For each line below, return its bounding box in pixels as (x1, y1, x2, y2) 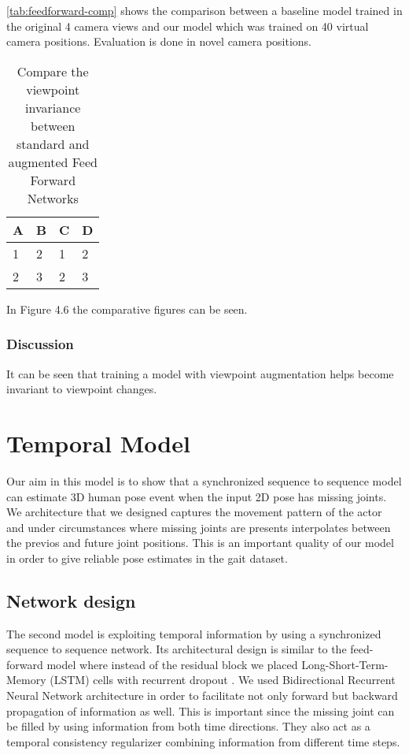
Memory (6, 671, 46, 688)
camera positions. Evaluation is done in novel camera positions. (6, 33, 311, 50)
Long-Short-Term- (301, 656, 389, 672)
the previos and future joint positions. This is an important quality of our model (6, 534, 394, 551)
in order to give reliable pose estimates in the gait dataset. (6, 549, 288, 566)
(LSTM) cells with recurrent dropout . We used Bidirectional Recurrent (50, 671, 396, 688)
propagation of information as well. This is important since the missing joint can (6, 702, 395, 719)
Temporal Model (6, 426, 190, 459)
